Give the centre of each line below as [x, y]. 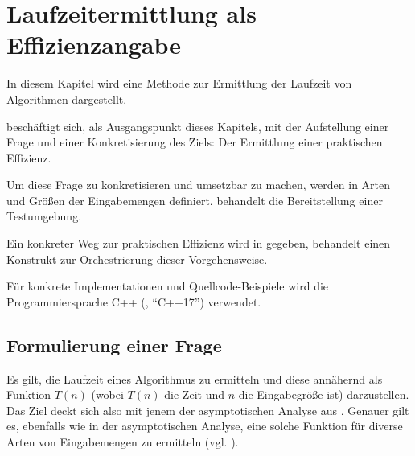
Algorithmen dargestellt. [67, 99]
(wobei [107, 394]
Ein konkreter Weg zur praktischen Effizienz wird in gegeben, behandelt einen [199, 243]
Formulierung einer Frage [114, 345]
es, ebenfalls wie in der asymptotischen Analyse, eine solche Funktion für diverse [205, 426]
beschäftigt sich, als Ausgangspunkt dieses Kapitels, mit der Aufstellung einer [198, 126]
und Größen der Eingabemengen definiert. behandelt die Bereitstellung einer [195, 200]
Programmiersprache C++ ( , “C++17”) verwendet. [134, 301]
